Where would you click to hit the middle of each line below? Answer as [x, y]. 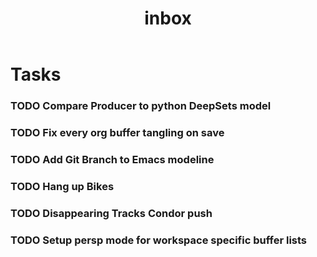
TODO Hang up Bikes [62, 186]
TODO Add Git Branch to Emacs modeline [112, 159]
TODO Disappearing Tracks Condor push [111, 213]
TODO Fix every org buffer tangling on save [117, 133]
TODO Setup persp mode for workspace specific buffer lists [159, 240]
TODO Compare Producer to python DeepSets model [141, 106]
